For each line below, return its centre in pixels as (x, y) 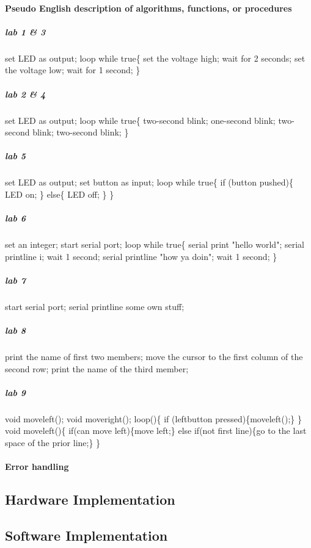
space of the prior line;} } (53, 442)
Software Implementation (86, 535)
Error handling (37, 467)
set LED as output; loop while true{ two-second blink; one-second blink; (140, 120)
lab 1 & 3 (25, 31)
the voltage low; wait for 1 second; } (73, 70)
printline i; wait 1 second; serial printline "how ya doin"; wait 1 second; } (141, 256)
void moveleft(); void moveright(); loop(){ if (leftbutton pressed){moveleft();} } (153, 418)
